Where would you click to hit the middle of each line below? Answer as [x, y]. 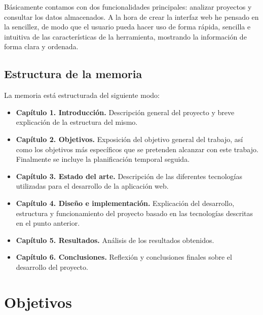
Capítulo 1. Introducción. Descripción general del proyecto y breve [125, 112]
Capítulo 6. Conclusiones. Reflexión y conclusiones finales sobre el [124, 257]
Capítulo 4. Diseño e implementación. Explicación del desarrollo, [125, 203]
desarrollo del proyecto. [52, 267]
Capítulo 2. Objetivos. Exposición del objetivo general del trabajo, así [129, 139]
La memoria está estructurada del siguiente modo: [82, 95]
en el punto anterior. [48, 223]
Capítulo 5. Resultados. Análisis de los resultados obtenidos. [115, 240]
